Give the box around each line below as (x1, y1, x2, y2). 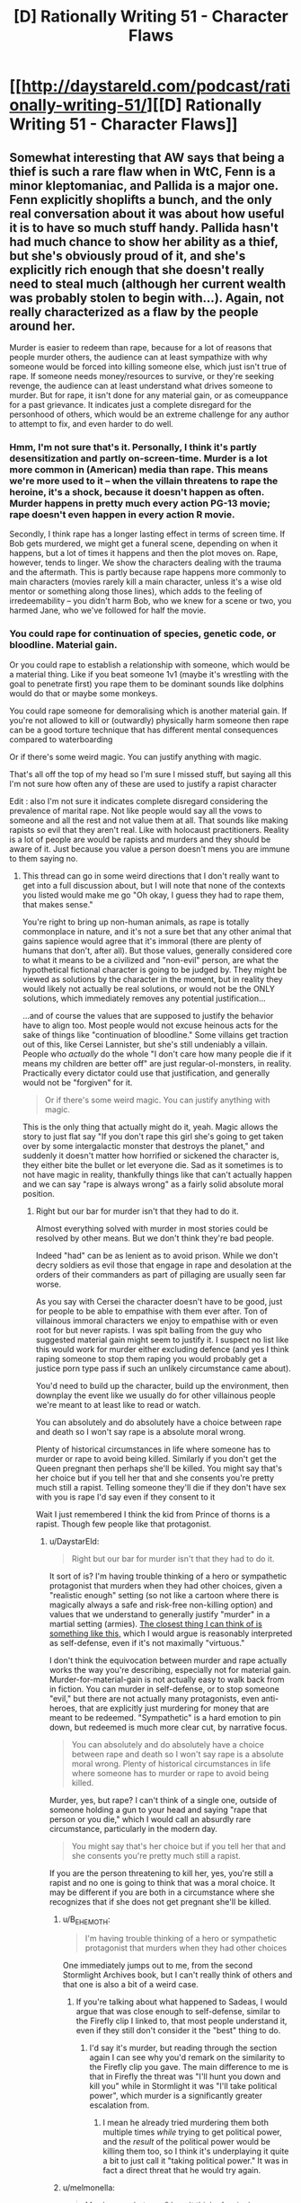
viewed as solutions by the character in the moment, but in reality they (22, 973, 283, 985)
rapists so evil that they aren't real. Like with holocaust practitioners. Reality (9, 824, 289, 835)
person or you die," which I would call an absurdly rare (49, 1813, 252, 1825)
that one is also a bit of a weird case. (62, 1979, 199, 1990)
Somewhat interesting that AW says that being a (9, 150, 285, 165)
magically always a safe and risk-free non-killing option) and (49, 1599, 274, 1610)
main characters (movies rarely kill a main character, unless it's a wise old (9, 577, 282, 588)
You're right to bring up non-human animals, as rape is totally (22, 916, 250, 927)
